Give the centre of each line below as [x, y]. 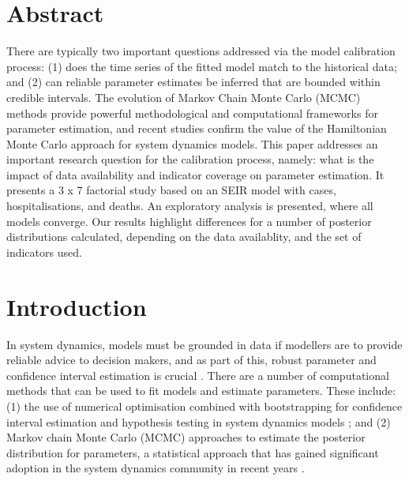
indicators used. [44, 252]
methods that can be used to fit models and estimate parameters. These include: [201, 391]
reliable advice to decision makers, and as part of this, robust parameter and [191, 360]
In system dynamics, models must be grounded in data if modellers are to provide [204, 344]
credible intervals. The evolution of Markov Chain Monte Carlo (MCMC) [184, 97]
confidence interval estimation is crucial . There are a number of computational [198, 375]
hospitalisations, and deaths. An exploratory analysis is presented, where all [190, 206]
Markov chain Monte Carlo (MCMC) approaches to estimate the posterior [186, 437]
